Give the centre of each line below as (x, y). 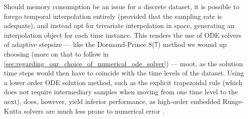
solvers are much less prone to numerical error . (94, 111)
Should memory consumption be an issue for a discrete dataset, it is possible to (122, 6)
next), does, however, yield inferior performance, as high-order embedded (112, 101)
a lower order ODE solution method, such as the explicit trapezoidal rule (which (123, 82)
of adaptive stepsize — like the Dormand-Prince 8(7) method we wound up (115, 44)
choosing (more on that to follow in (56, 53)
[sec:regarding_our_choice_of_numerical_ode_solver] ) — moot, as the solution (124, 63)
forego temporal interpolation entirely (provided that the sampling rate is (113, 16)
